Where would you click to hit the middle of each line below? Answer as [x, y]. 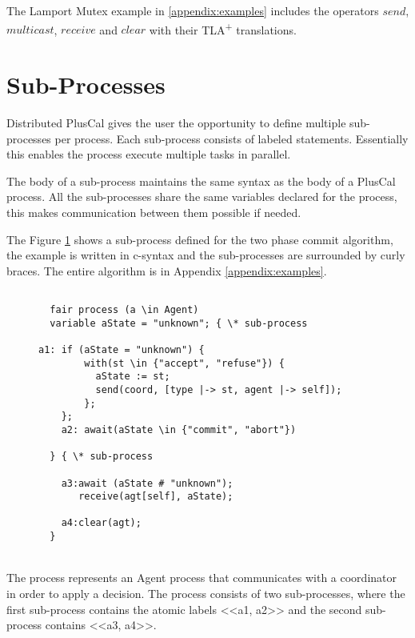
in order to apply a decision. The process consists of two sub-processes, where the [206, 593]
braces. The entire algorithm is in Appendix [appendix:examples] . [167, 270]
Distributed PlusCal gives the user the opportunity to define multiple [176, 122]
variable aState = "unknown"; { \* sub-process [179, 323]
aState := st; [133, 377]
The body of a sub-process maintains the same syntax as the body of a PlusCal [201, 181]
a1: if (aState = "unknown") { [122, 349]
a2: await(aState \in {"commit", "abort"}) [179, 429]
